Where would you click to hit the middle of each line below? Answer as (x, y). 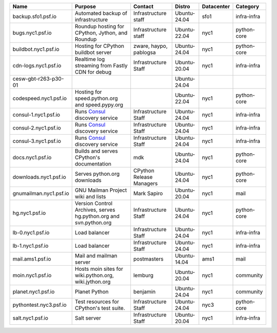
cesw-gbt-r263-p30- (38, 79)
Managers (146, 183)
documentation (93, 164)
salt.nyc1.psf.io (31, 318)
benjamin (145, 292)
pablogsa (145, 52)
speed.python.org (96, 98)
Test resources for (97, 302)
